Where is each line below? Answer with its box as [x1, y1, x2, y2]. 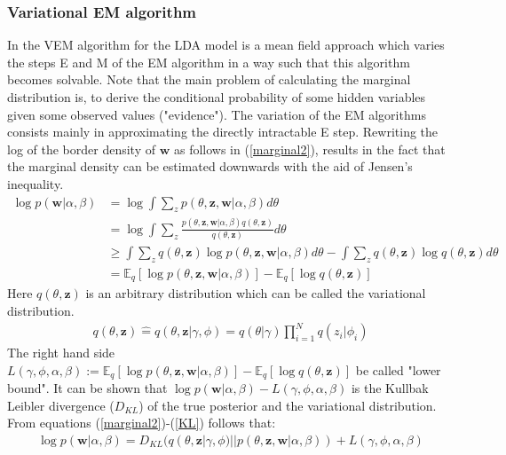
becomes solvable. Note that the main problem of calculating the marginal [7, 70, 411, 89]
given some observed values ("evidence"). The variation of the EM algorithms [7, 105, 426, 123]
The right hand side [7, 343, 115, 362]
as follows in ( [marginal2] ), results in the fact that [173, 139, 446, 158]
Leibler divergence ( [7, 396, 115, 414]
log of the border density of [7, 139, 156, 158]
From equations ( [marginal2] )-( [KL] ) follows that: [7, 413, 276, 432]
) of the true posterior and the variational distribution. [138, 396, 437, 414]
